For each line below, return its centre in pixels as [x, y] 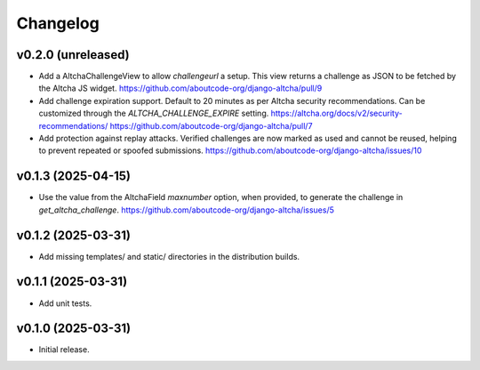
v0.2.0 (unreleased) [73, 55]
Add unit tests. [65, 303]
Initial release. [64, 350]
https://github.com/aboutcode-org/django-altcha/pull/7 [211, 125]
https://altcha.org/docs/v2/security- [337, 113]
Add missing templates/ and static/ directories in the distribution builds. [169, 256]
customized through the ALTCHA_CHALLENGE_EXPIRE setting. [154, 113]
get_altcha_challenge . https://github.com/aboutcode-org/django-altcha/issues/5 [187, 210]
